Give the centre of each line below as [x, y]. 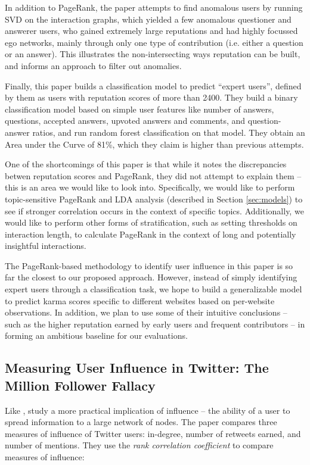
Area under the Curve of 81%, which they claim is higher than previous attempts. [154, 144]
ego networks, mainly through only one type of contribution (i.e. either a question [154, 42]
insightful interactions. [46, 246]
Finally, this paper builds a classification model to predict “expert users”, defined [153, 85]
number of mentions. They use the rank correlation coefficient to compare [139, 445]
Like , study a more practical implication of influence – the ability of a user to [148, 410]
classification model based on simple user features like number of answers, [139, 109]
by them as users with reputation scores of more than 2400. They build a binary [151, 97]
